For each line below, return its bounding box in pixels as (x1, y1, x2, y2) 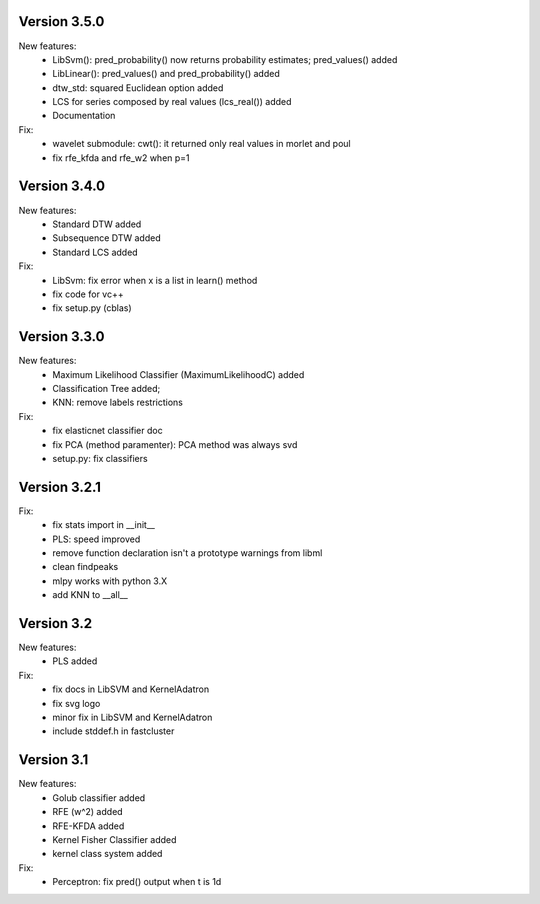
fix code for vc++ (52, 288, 124, 300)
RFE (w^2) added (52, 806, 124, 818)
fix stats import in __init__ (52, 519, 155, 531)
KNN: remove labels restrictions (52, 396, 184, 409)
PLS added (52, 655, 98, 667)
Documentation (52, 110, 116, 122)
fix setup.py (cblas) (52, 302, 132, 314)
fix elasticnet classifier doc (52, 425, 164, 437)
